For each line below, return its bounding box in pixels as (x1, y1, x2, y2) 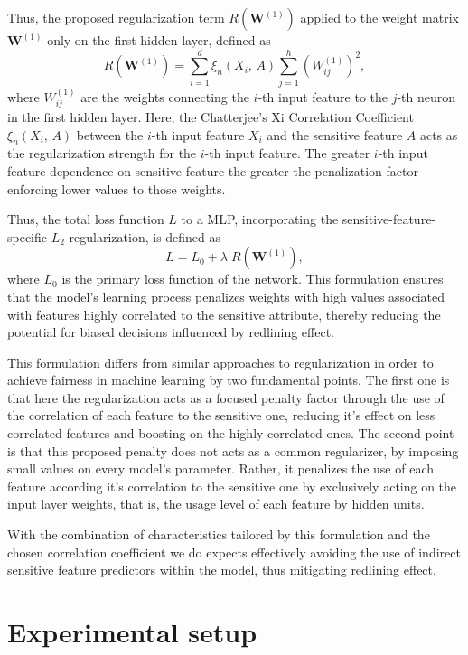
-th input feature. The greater (204, 144, 370, 163)
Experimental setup (7, 613, 257, 650)
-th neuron (397, 87, 456, 106)
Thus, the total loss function (7, 210, 164, 229)
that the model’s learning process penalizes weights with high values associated (7, 286, 445, 305)
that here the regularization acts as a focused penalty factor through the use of (7, 388, 445, 407)
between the (76, 125, 144, 144)
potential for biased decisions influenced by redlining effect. (7, 323, 334, 342)
